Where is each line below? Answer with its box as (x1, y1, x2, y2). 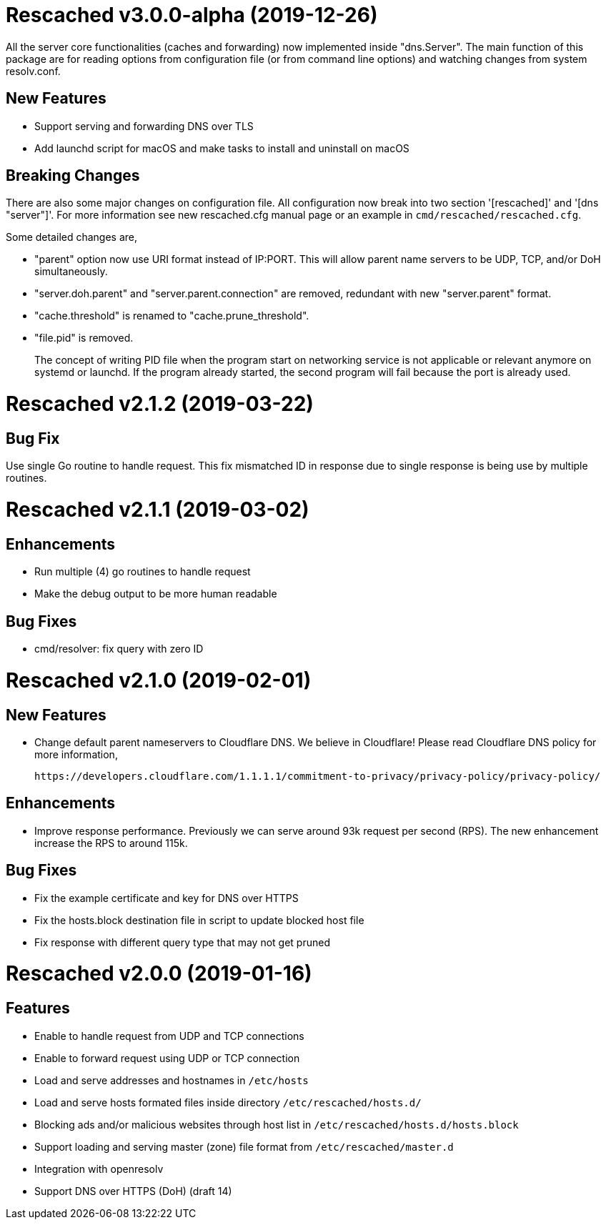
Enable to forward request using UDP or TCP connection (34, 1051, 300, 1064)
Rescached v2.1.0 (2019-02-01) (6, 668, 312, 693)
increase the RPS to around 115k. (34, 836, 188, 849)
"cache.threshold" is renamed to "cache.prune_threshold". (34, 309, 309, 322)
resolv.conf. (6, 64, 61, 77)
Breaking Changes (6, 167, 140, 185)
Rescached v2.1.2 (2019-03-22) (6, 392, 314, 417)
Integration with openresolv (34, 1162, 164, 1175)
